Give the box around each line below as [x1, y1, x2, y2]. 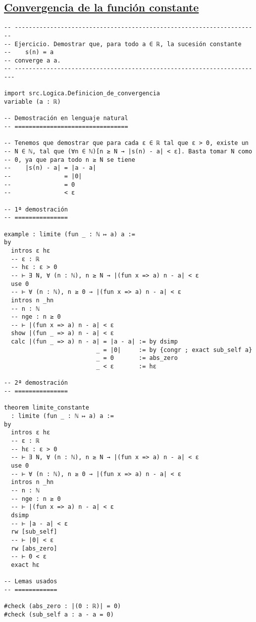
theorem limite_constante [4, 404, 89, 412]
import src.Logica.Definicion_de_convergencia [4, 90, 160, 97]
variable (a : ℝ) [4, 98, 61, 106]
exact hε [11, 561, 40, 568]
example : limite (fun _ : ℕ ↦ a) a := [4, 230, 135, 238]
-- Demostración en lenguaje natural [4, 115, 128, 122]
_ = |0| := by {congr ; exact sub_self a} [96, 346, 253, 353]
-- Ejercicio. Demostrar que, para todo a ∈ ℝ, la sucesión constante [4, 40, 242, 48]
